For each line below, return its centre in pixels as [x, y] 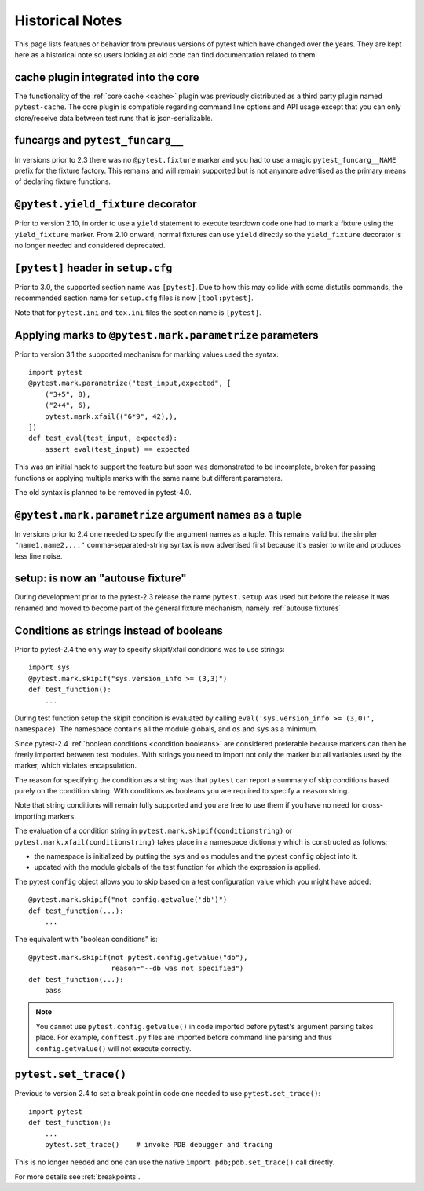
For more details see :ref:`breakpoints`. [77, 1176]
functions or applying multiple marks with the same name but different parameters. [148, 478]
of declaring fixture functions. [63, 181]
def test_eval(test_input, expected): [103, 438]
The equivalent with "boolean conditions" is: [86, 940]
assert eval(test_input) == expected [117, 449]
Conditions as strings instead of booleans [119, 630]
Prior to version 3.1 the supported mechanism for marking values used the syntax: [146, 354]
